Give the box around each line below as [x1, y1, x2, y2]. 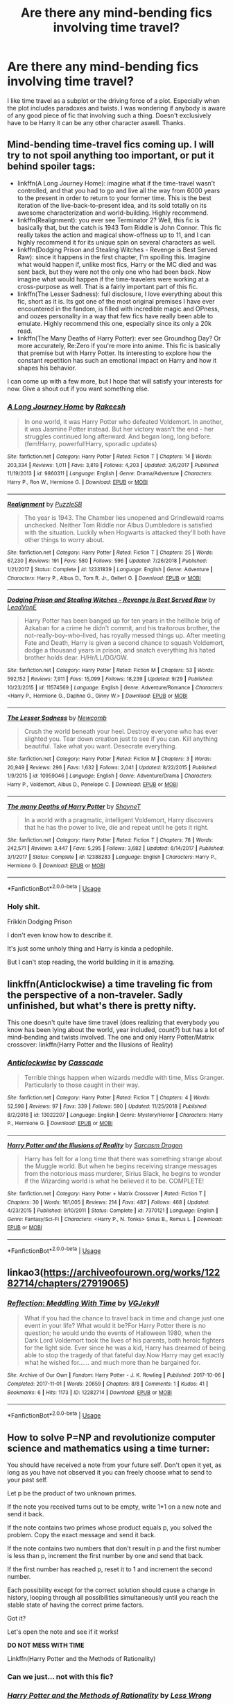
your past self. [7, 1475, 49, 1484]
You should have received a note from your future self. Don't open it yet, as [7, 1461, 222, 1469]
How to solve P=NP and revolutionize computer [7, 1432, 216, 1443]
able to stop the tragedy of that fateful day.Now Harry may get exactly [24, 1351, 225, 1359]
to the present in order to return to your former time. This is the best [17, 193, 212, 202]
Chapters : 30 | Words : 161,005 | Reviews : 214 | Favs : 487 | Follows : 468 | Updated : [7, 1199, 210, 1206]
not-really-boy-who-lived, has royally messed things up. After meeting [24, 631, 225, 640]
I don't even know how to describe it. [7, 931, 113, 940]
